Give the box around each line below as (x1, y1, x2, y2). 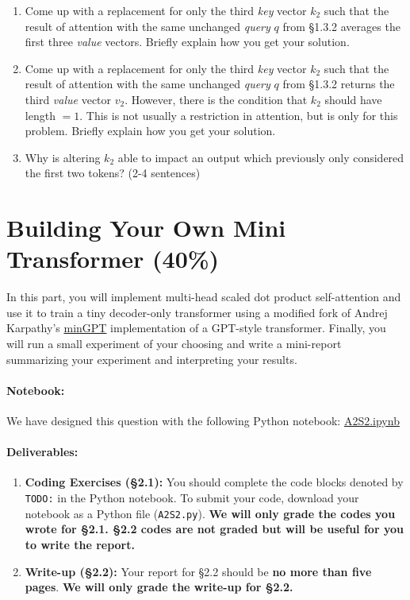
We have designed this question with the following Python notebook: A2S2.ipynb (6, 412, 400, 429)
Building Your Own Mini (6, 211, 286, 244)
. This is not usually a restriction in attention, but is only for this (79, 106, 398, 123)
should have (324, 91, 382, 107)
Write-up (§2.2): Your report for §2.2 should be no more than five (25, 563, 372, 579)
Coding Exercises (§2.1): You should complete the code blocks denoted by (25, 474, 404, 490)
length (25, 106, 56, 123)
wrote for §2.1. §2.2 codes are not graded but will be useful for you (25, 521, 404, 537)
